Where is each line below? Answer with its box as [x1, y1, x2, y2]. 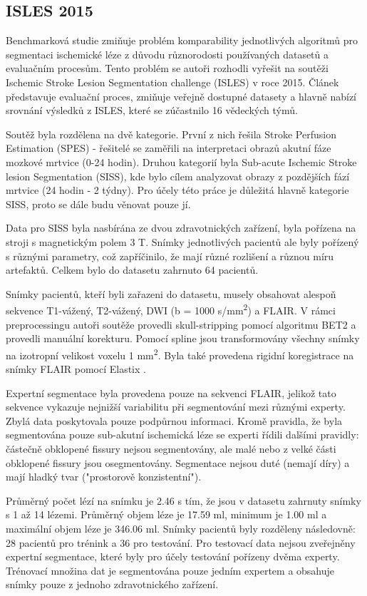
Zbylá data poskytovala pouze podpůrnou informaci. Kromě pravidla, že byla [6, 413, 343, 428]
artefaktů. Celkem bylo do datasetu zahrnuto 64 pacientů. [6, 262, 259, 277]
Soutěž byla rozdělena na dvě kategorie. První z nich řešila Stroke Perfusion [6, 126, 336, 141]
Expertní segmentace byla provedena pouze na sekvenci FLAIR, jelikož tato [6, 385, 336, 400]
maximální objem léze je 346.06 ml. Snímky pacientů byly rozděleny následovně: [6, 520, 356, 535]
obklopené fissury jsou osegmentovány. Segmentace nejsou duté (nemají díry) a [6, 455, 350, 470]
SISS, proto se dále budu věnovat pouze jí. [6, 196, 191, 211]
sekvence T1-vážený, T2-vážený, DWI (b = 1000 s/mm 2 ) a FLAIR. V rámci [6, 301, 336, 317]
